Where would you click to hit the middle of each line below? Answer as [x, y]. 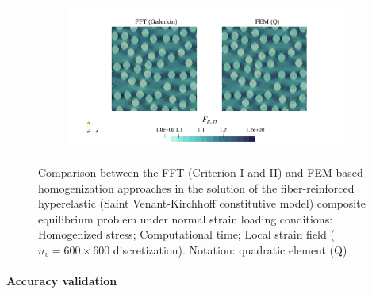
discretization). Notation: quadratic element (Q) [230, 249]
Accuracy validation [62, 281]
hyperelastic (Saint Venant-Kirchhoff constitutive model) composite [202, 203]
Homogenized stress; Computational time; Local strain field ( [186, 234]
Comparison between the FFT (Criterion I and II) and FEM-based [201, 172]
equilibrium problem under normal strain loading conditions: [186, 218]
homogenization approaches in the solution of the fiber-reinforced [196, 187]
